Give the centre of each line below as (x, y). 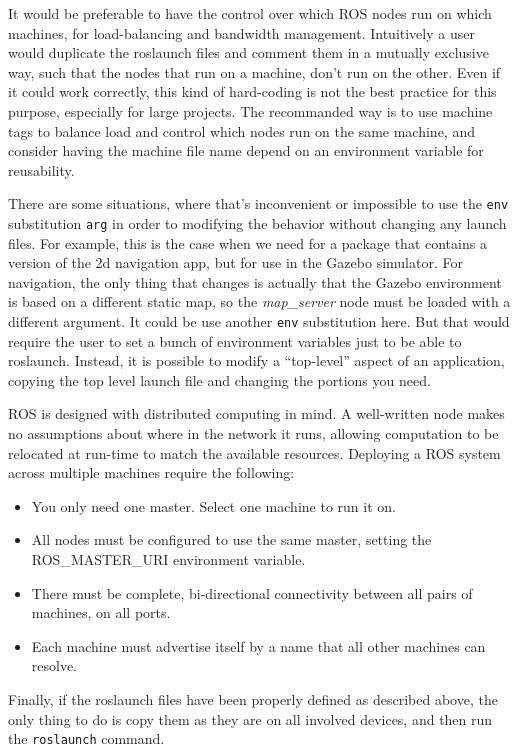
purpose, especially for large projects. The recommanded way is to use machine (250, 110)
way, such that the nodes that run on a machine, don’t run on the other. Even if (254, 71)
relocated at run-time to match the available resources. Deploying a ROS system (254, 452)
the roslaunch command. (86, 738)
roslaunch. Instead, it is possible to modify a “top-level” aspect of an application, (256, 360)
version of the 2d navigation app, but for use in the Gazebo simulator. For (235, 262)
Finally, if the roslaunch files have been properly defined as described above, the (253, 699)
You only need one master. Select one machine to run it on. (213, 505)
